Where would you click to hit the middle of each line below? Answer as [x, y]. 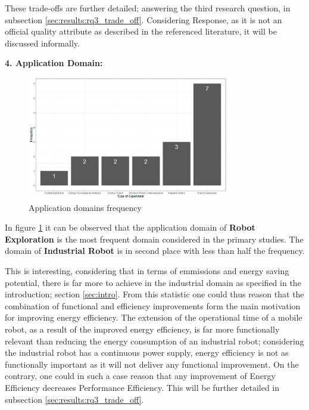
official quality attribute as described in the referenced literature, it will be [141, 31]
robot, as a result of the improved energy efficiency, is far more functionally [142, 329]
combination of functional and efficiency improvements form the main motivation [153, 305]
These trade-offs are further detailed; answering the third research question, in [148, 8]
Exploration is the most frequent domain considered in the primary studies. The [154, 239]
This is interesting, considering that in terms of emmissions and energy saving [147, 271]
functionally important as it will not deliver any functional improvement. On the [152, 364]
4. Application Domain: [54, 63]
